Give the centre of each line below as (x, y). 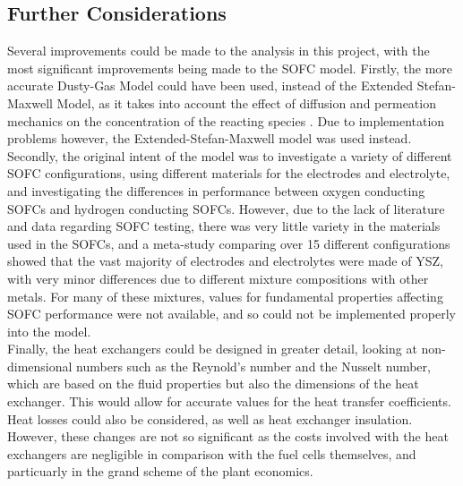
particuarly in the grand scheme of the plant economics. (160, 471)
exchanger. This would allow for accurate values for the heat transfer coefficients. (229, 401)
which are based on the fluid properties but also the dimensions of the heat (213, 384)
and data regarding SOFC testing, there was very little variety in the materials (224, 226)
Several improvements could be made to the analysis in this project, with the (219, 51)
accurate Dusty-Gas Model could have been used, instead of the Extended (210, 85)
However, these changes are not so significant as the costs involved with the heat (228, 436)
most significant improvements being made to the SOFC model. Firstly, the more (230, 68)
